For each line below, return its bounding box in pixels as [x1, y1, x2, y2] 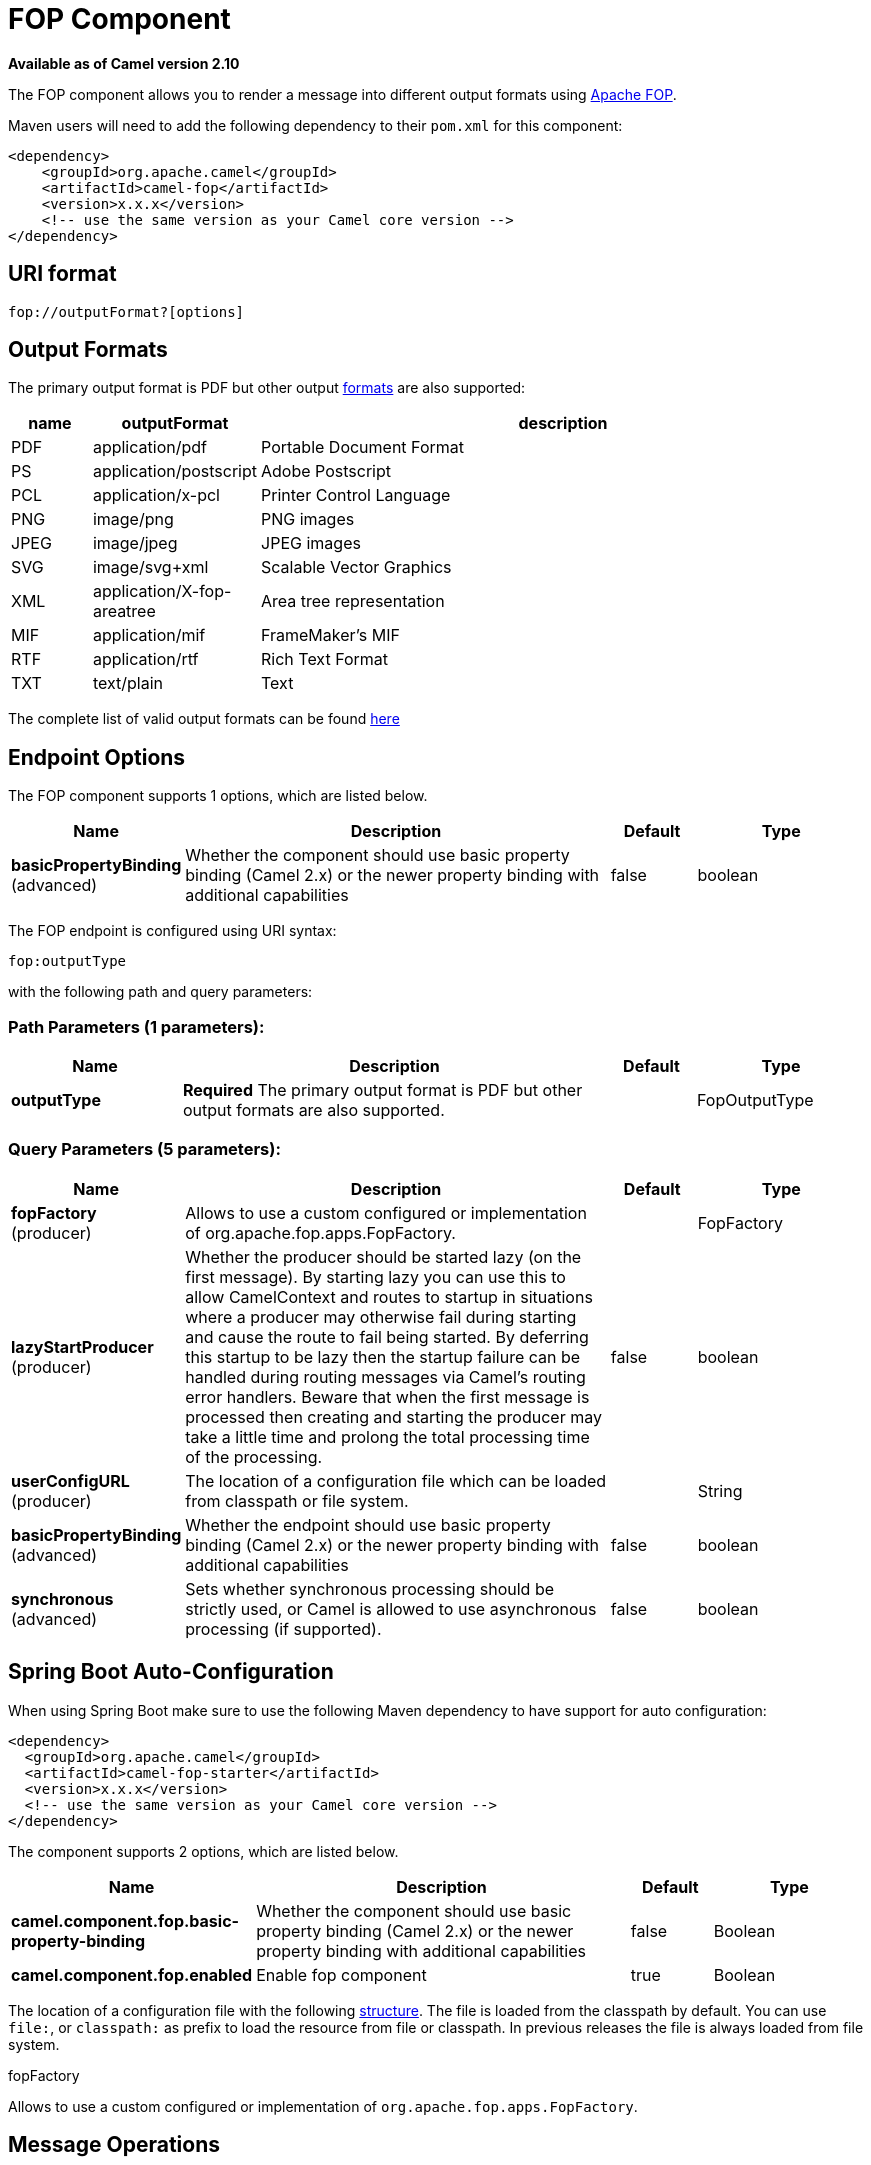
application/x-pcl [92, 485, 220, 506]
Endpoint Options [8, 744, 186, 770]
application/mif [92, 625, 206, 646]
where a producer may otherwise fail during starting [185, 1306, 577, 1327]
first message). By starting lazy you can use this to [185, 1266, 566, 1287]
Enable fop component [256, 1964, 427, 1985]
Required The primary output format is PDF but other [183, 1080, 583, 1101]
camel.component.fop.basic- [11, 1910, 240, 1931]
